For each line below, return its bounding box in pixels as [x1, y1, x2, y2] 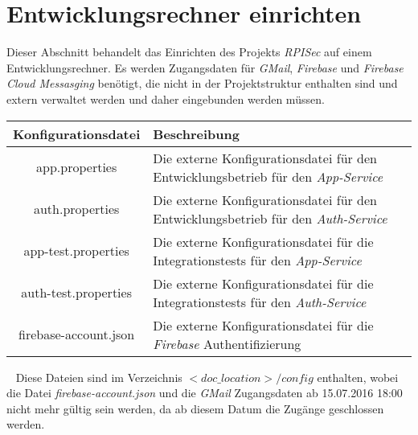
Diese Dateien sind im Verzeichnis [15, 368, 182, 385]
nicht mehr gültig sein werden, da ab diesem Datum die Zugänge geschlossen [6, 400, 384, 417]
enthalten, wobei [317, 368, 399, 385]
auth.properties [33, 199, 120, 218]
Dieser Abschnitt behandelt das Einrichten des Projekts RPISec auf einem [6, 43, 372, 60]
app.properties [36, 158, 117, 176]
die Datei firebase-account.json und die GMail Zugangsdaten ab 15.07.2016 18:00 [6, 384, 403, 401]
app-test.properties [23, 241, 129, 260]
